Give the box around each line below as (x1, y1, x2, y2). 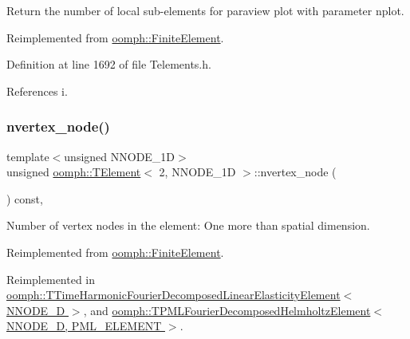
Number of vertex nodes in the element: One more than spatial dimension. (6, 217, 370, 234)
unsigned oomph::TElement (6, 164, 141, 180)
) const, (6, 190, 43, 207)
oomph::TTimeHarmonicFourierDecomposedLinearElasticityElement (6, 286, 341, 303)
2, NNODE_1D (159, 164, 236, 180)
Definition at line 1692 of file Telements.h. (6, 56, 211, 73)
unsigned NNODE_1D (64, 148, 175, 164)
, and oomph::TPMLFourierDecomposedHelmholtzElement (83, 302, 371, 318)
